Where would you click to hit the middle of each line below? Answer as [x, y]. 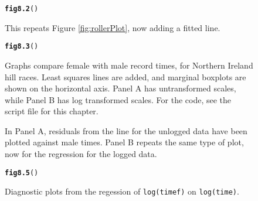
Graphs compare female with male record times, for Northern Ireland [129, 65]
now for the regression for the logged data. [81, 154]
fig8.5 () [22, 173]
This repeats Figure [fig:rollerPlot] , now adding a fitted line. [113, 27]
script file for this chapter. [52, 111]
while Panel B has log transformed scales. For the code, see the [118, 99]
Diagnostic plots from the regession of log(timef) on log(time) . [122, 191]
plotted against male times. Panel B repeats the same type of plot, [124, 142]
